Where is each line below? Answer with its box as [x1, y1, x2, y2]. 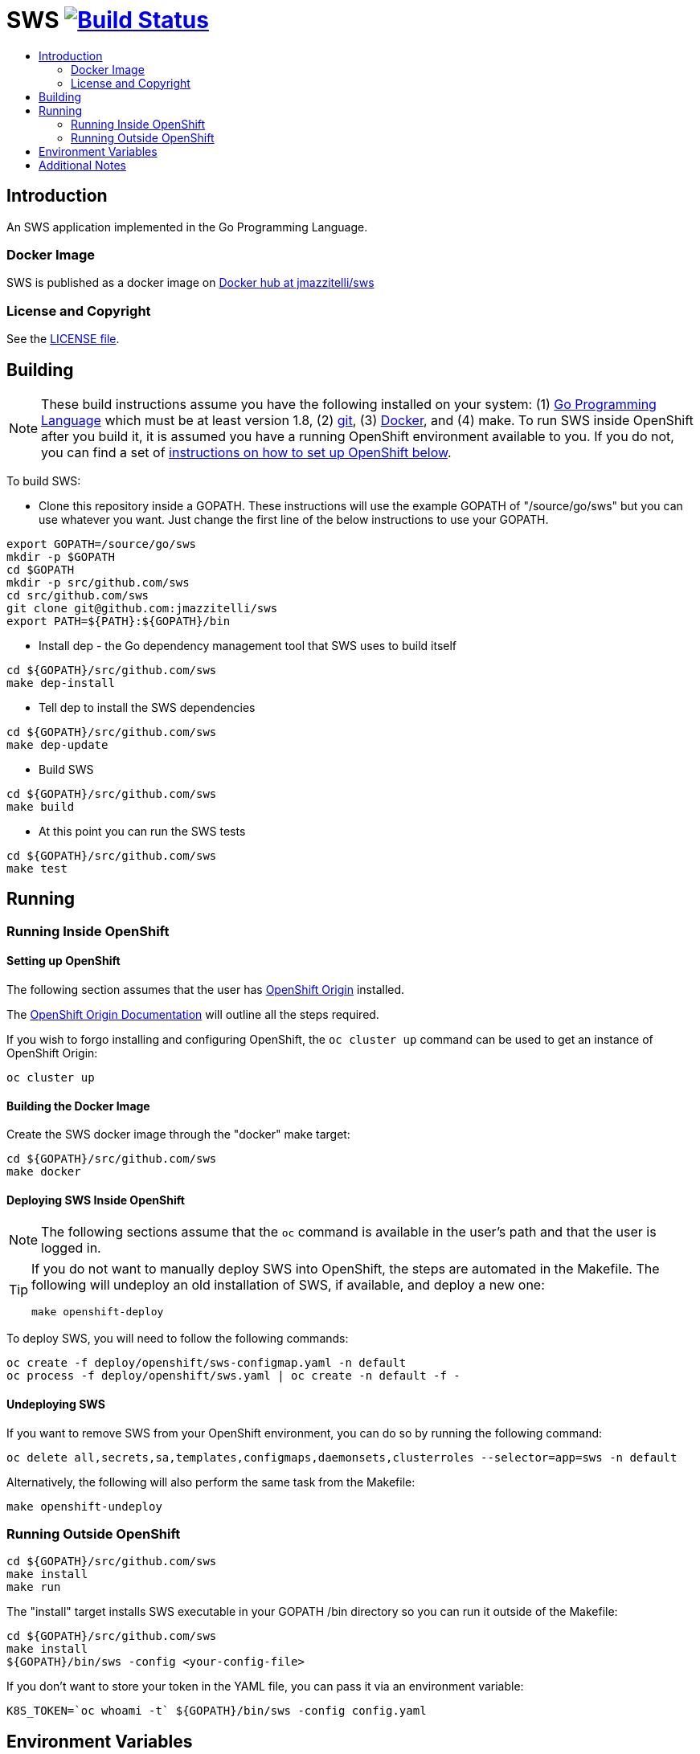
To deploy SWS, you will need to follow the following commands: [6, 1331, 349, 1346]
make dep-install [6, 676, 115, 689]
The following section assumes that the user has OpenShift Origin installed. [6, 983, 405, 996]
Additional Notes [39, 157, 126, 172]
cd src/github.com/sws [6, 588, 149, 602]
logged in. [41, 1240, 101, 1257]
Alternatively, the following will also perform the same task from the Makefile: [6, 1474, 415, 1489]
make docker [6, 1165, 81, 1179]
